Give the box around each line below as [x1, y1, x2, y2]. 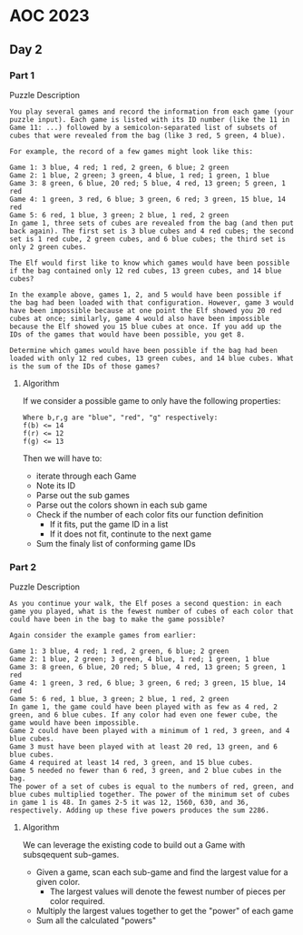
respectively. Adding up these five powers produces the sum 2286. [9, 806, 270, 815]
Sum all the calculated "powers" [35, 915, 157, 926]
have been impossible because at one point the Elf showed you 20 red [9, 306, 282, 315]
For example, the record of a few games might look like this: [9, 146, 254, 156]
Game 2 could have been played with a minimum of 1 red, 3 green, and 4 [9, 727, 290, 736]
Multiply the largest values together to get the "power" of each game [35, 906, 294, 917]
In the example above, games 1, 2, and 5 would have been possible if [9, 290, 282, 299]
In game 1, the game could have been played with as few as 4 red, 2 [9, 702, 279, 712]
